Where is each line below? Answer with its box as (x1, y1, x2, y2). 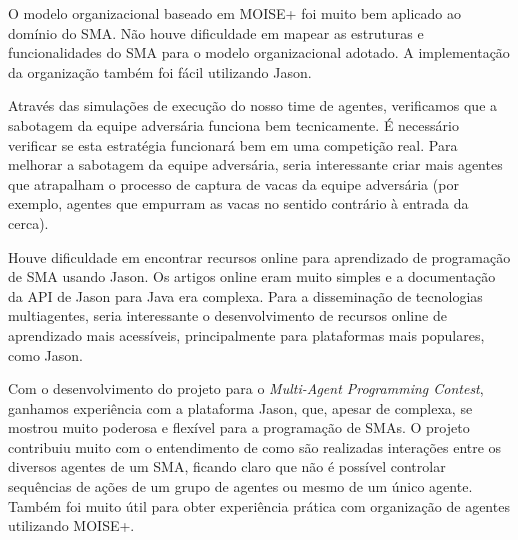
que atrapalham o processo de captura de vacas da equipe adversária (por (8, 173, 459, 194)
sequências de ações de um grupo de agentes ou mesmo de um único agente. (8, 476, 473, 497)
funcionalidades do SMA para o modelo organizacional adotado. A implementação (8, 42, 510, 63)
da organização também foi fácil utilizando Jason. (8, 61, 312, 82)
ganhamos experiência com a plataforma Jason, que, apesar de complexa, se (8, 397, 473, 418)
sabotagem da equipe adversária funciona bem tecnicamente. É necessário (8, 114, 459, 135)
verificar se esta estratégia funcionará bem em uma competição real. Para (8, 134, 458, 155)
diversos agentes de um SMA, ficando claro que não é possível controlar (8, 456, 446, 477)
